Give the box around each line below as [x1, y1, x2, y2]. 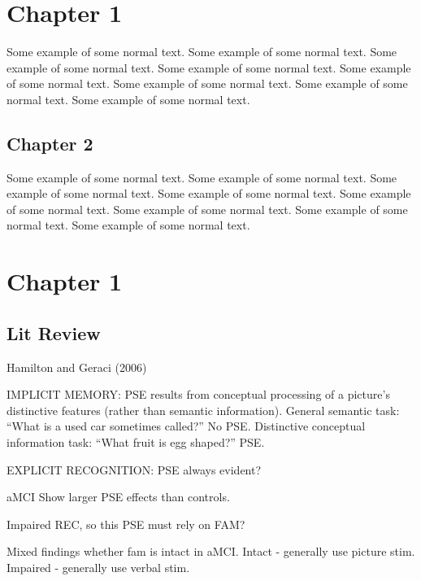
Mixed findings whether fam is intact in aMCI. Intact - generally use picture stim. [7, 543, 415, 560]
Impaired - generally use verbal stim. [7, 559, 190, 575]
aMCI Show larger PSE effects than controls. [7, 488, 230, 505]
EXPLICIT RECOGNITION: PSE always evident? [7, 461, 262, 478]
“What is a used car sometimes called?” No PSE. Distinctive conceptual [7, 417, 366, 435]
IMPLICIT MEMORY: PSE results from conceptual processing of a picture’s [7, 386, 390, 403]
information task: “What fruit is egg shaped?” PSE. [7, 434, 265, 451]
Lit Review [7, 320, 101, 345]
